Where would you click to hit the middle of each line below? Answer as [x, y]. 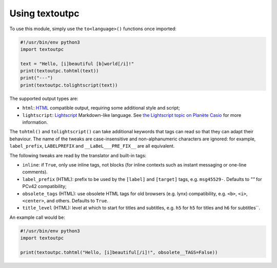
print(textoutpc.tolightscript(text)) [69, 85]
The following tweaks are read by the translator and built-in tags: [78, 155]
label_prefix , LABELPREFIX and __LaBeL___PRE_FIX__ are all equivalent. [92, 146]
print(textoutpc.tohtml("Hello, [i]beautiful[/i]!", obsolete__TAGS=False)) [119, 252]
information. [35, 122]
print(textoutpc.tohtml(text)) [60, 71]
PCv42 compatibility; [44, 187]
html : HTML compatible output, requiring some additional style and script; [101, 108]
